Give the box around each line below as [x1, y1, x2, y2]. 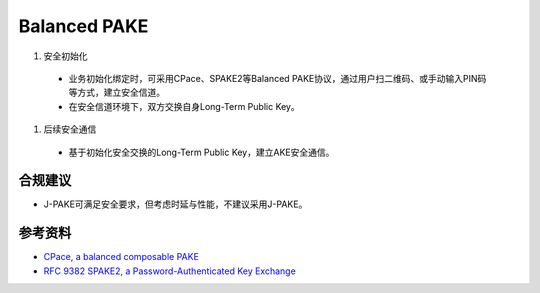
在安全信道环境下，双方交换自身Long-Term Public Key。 [68, 100, 300, 112]
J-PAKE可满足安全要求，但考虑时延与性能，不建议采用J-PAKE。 [43, 198, 308, 210]
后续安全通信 [43, 123, 97, 135]
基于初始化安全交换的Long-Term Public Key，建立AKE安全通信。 [68, 146, 335, 158]
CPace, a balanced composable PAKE [43, 251, 200, 263]
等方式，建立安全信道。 [68, 86, 165, 99]
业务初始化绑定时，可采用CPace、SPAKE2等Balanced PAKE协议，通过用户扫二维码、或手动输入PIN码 [68, 72, 487, 84]
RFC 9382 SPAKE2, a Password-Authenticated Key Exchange [43, 265, 297, 277]
